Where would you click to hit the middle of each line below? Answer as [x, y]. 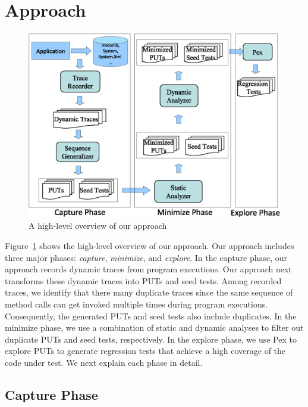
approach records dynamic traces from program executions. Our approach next [148, 269]
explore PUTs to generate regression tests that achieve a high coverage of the [145, 351]
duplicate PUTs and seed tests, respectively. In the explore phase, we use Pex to [151, 339]
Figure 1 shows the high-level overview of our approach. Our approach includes [150, 246]
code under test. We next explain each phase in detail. [104, 362]
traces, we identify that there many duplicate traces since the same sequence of [149, 292]
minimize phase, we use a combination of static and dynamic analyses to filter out [154, 327]
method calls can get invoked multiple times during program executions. [136, 304]
